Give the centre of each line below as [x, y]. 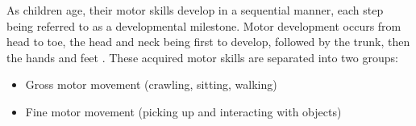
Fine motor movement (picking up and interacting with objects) [183, 111]
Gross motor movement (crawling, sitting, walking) [151, 84]
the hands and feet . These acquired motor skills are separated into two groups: [202, 57]
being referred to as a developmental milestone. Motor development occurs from [204, 25]
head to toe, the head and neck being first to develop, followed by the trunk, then [208, 42]
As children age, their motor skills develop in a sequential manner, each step [195, 10]
